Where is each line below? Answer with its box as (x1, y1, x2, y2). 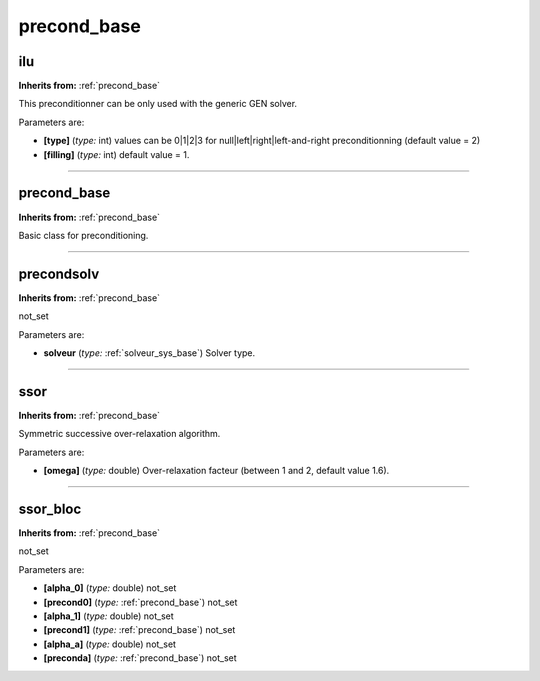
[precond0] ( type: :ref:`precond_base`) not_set (43, 596, 238, 608)
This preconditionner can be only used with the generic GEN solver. (18, 98, 298, 110)
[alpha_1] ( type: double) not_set (43, 610, 174, 622)
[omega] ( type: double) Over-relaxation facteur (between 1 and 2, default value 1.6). (43, 465, 390, 477)
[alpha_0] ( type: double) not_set (43, 582, 177, 594)
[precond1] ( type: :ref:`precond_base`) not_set (43, 624, 236, 636)
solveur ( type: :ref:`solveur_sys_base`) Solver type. (43, 347, 256, 359)
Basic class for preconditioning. (18, 229, 149, 241)
